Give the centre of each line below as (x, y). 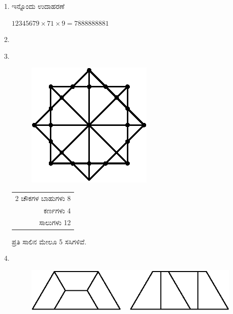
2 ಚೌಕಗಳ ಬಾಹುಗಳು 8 (43, 198)
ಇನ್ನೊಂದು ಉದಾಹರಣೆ (38, 6)
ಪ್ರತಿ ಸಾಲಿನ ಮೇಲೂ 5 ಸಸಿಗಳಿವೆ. (49, 241)
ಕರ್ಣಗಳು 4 (57, 210)
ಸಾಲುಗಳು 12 (55, 222)
